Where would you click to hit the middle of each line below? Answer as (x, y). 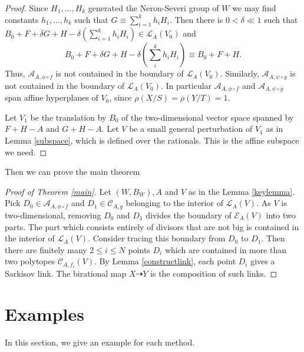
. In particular (186, 85)
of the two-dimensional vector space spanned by (208, 117)
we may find (254, 8)
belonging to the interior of (174, 203)
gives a (263, 261)
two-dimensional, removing (53, 215)
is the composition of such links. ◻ (214, 273)
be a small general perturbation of (191, 129)
